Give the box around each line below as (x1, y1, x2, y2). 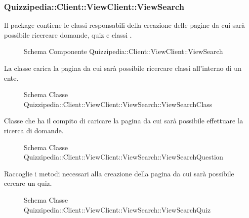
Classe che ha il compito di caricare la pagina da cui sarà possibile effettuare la (4, 115, 243, 126)
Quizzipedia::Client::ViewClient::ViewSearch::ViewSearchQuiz (24, 204, 211, 215)
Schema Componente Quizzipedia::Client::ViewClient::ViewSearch (24, 46, 223, 56)
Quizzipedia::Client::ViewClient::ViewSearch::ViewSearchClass (24, 99, 212, 109)
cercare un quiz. (4, 178, 52, 188)
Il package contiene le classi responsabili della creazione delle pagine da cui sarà (4, 20, 245, 30)
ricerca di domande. (4, 125, 64, 135)
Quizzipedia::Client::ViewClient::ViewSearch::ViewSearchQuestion (24, 152, 223, 162)
